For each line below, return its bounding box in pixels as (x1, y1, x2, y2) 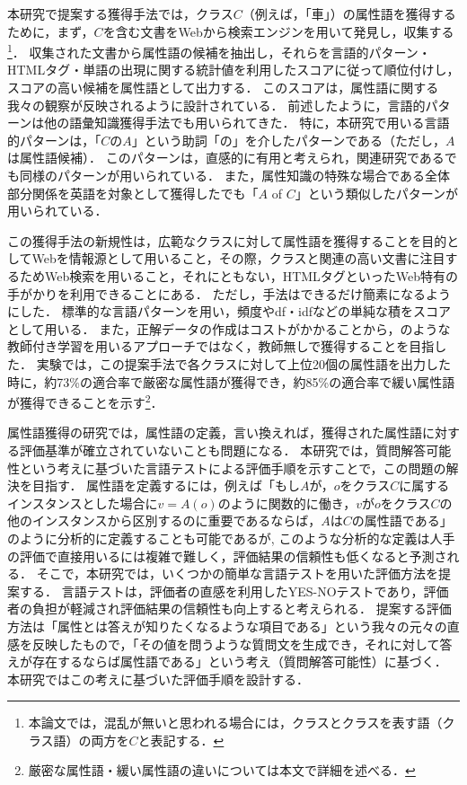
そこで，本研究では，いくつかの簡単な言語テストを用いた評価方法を (36, 564, 439, 583)
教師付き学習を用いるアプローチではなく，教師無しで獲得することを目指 (7, 337, 435, 356)
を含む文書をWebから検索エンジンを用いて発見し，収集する (102, 22, 454, 40)
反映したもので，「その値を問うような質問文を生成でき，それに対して (31, 634, 440, 653)
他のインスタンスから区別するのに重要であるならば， (7, 511, 322, 530)
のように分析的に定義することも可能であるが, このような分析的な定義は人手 (7, 528, 455, 547)
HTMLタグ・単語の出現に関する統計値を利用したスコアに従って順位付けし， (7, 60, 460, 79)
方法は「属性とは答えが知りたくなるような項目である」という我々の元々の (7, 616, 447, 635)
